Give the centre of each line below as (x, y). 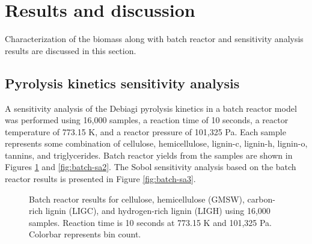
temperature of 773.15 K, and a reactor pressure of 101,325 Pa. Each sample (145, 131)
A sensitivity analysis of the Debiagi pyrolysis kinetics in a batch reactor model (151, 108)
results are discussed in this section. (71, 50)
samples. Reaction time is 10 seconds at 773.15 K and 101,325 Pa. (150, 222)
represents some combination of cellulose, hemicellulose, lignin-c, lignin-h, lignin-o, (156, 143)
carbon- (261, 199)
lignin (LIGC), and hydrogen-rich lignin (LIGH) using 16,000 (158, 211)
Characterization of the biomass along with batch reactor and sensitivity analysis (154, 39)
